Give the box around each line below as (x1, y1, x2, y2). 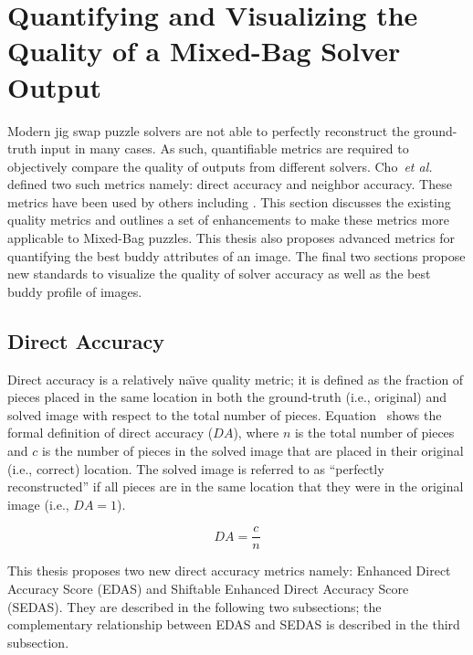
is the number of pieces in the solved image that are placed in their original (41, 441, 464, 460)
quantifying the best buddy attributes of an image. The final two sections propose (7, 246, 466, 265)
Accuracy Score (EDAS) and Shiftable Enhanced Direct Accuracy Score (7, 579, 409, 598)
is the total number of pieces (294, 423, 455, 442)
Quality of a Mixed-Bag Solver (7, 32, 401, 69)
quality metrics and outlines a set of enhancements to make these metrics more (7, 210, 449, 229)
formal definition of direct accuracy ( (7, 423, 214, 442)
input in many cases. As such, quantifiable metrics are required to (40, 139, 409, 158)
